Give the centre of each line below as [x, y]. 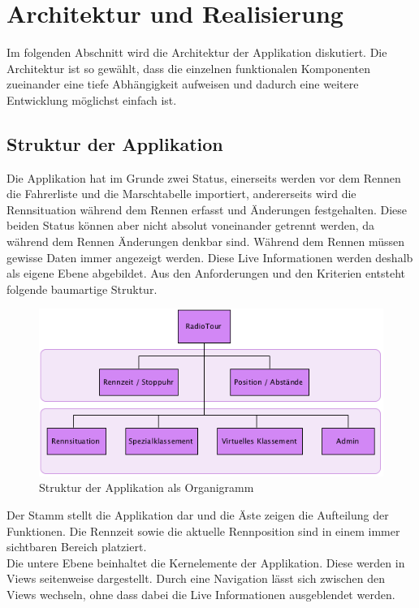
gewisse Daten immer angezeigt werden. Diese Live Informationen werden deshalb [210, 257]
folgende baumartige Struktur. [82, 289]
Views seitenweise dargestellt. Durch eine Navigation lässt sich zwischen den [196, 578]
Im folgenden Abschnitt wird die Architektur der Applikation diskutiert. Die [197, 52]
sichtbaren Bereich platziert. [77, 547]
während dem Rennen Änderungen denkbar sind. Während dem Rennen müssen [206, 241]
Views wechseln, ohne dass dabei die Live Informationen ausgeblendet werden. [201, 594]
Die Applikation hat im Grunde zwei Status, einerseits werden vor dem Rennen [204, 177]
